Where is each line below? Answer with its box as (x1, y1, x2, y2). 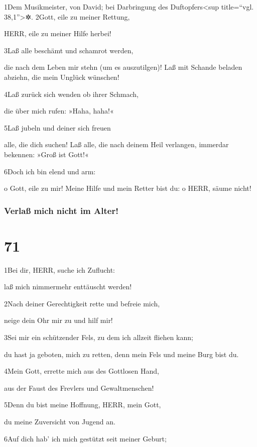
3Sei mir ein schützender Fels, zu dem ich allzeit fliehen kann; (4, 332, 193, 343)
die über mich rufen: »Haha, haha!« (4, 105, 114, 116)
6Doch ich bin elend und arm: (4, 166, 96, 176)
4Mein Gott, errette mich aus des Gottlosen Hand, (4, 366, 159, 376)
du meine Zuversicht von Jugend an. (4, 416, 115, 427)
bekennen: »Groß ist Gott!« (4, 149, 89, 159)
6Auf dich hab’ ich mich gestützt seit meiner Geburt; (4, 433, 167, 443)
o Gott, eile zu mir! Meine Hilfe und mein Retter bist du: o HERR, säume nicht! (4, 183, 251, 193)
